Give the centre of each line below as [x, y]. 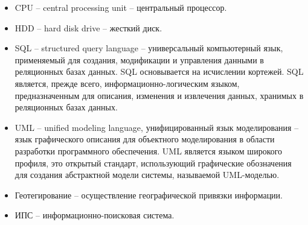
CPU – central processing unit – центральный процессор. [121, 7]
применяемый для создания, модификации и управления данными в [139, 59]
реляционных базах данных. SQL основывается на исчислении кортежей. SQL [159, 71]
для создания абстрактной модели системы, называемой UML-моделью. [147, 175]
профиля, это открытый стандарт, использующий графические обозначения [153, 163]
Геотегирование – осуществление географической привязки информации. [149, 195]
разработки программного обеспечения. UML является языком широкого [149, 151]
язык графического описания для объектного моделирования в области [145, 139]
